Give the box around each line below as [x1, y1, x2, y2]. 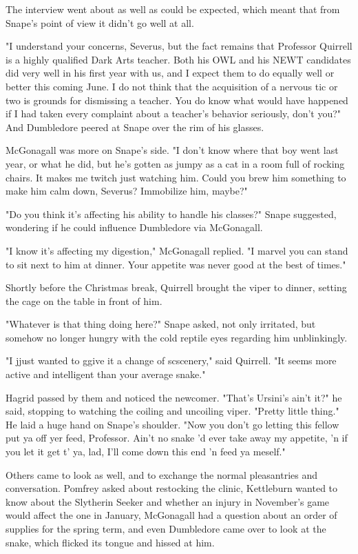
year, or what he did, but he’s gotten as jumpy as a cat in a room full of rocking [6, 156, 345, 170]
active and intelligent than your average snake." [6, 367, 206, 382]
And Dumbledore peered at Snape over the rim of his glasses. [6, 119, 264, 134]
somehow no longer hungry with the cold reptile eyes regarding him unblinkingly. [6, 330, 348, 344]
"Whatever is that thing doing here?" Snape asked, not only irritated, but [6, 317, 316, 331]
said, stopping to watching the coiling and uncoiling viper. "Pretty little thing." [6, 404, 339, 418]
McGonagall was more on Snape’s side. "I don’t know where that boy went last [6, 143, 339, 157]
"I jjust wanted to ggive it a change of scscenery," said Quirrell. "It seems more [6, 353, 337, 368]
